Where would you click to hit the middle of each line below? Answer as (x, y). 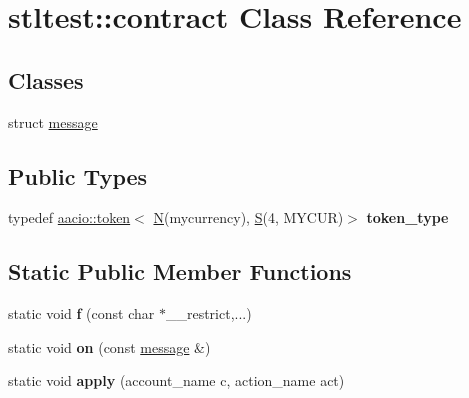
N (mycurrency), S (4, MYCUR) (248, 217)
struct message (53, 121)
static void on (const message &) (109, 346)
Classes (46, 79)
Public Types (78, 175)
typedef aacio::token (69, 217)
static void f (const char (81, 313)
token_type (407, 217)
